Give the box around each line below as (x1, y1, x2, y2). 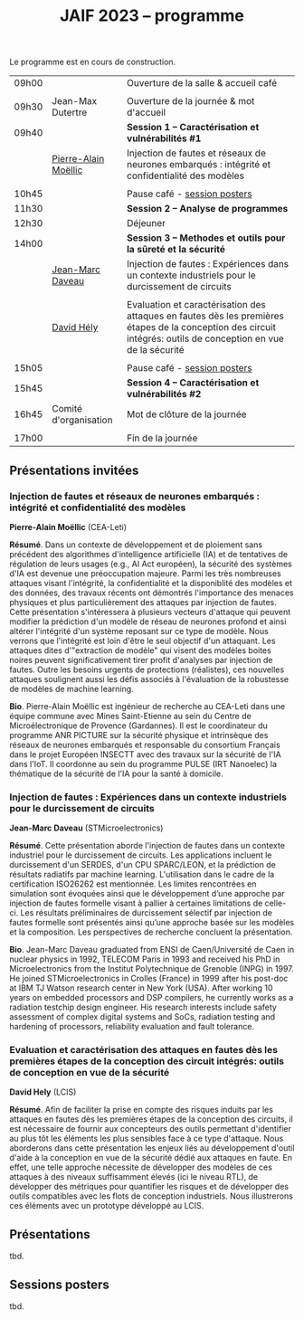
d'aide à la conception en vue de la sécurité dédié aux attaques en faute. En (9, 1153, 292, 1163)
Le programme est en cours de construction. (9, 56, 176, 68)
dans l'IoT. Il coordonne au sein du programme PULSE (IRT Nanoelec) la (9, 758, 278, 769)
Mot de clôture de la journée (126, 408, 247, 421)
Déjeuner (126, 217, 166, 230)
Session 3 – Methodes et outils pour (126, 232, 286, 244)
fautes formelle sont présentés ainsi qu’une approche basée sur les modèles (9, 917, 295, 928)
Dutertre (51, 106, 88, 119)
